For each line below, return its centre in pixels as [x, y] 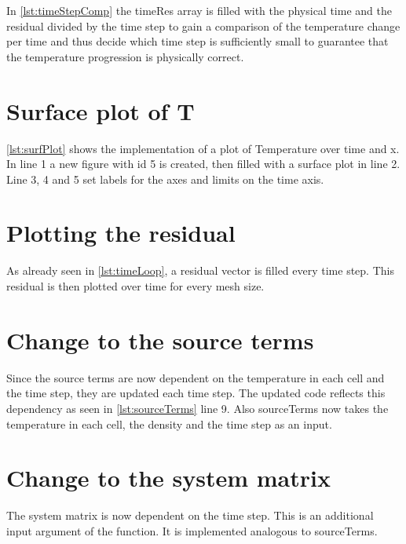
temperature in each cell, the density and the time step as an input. [169, 424]
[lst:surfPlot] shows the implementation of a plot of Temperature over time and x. [203, 148]
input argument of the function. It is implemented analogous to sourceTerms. [192, 530]
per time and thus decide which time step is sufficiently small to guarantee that [198, 41]
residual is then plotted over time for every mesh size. [135, 286]
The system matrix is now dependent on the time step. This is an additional [190, 515]
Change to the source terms [160, 340]
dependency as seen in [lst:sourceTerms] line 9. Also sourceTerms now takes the [198, 408]
